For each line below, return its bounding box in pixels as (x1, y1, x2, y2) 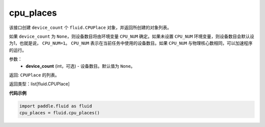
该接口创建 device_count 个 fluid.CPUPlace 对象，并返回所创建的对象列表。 (9, 25, 172, 30)
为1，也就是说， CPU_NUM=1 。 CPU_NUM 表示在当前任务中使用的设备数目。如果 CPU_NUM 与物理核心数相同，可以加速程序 (9, 40, 253, 46)
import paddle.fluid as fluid (19, 103, 92, 109)
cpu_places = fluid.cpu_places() (19, 110, 100, 116)
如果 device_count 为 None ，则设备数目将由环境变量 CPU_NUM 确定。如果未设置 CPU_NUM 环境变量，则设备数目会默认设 (9, 33, 255, 39)
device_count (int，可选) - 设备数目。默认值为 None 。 (26, 63, 135, 69)
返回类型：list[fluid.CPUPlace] (9, 81, 70, 87)
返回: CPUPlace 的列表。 (9, 72, 60, 78)
